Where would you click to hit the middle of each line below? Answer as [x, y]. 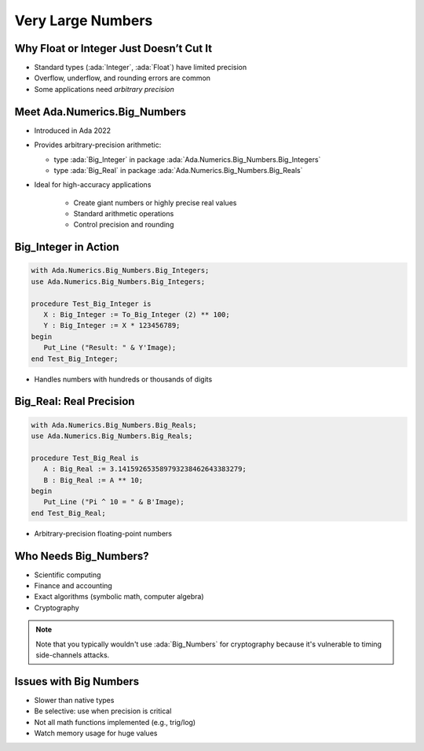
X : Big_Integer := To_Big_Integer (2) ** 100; [137, 315]
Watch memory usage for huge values [96, 733]
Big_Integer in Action [67, 247]
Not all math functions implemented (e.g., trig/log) [115, 722]
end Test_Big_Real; [68, 513]
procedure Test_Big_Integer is [91, 304]
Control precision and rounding [124, 225]
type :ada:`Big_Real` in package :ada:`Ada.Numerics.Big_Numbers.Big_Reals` [178, 170]
